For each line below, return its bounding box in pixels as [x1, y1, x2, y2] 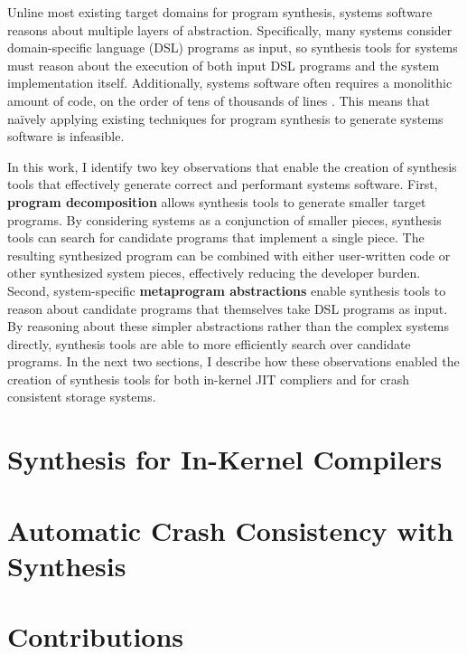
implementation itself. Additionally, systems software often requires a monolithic [7, 73, 453, 92]
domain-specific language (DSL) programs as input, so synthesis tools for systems [7, 38, 458, 57]
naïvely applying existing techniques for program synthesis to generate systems [7, 109, 444, 128]
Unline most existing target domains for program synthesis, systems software [7, 3, 433, 21]
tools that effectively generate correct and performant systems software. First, [7, 175, 438, 194]
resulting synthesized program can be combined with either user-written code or [7, 245, 451, 264]
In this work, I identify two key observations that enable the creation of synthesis [7, 156, 457, 175]
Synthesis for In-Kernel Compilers [7, 441, 443, 478]
